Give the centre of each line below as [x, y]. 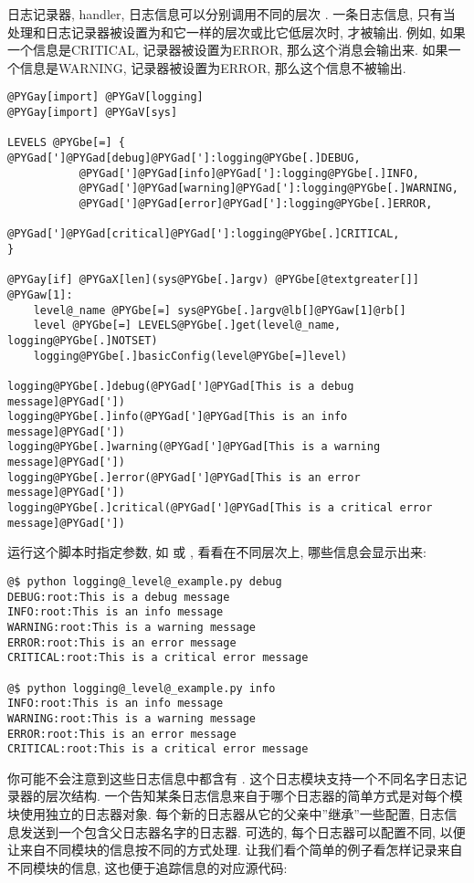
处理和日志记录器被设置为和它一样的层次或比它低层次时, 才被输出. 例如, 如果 [237, 32]
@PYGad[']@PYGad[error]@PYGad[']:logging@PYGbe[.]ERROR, [256, 203]
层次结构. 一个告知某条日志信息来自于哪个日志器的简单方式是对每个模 [254, 796]
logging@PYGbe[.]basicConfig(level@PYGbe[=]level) [190, 356]
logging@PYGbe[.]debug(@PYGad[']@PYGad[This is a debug [181, 386]
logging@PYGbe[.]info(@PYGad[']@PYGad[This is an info [178, 417]
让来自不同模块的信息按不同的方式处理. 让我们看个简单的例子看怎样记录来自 [235, 850]
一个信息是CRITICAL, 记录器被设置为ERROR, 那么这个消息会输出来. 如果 [228, 50]
